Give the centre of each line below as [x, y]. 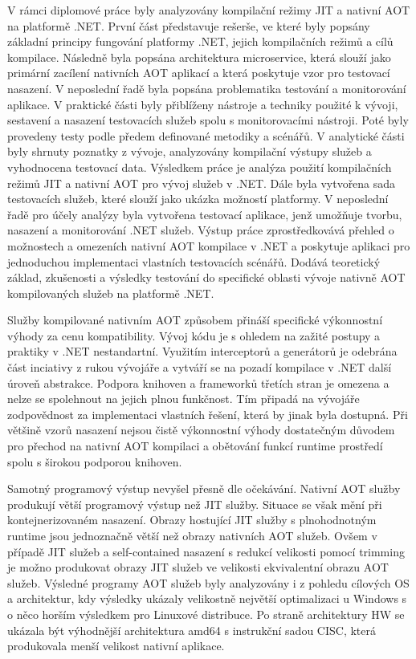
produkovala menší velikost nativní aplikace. [116, 646]
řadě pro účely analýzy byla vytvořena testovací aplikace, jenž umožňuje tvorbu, [205, 214]
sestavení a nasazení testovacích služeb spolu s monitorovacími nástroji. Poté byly [208, 120]
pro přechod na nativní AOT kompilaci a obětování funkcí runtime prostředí [195, 446]
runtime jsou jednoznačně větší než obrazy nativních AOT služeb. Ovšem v [192, 535]
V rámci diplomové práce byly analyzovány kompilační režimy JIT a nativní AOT [209, 10]
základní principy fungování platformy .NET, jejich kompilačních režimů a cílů [200, 41]
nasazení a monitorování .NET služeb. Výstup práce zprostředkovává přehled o [201, 230]
